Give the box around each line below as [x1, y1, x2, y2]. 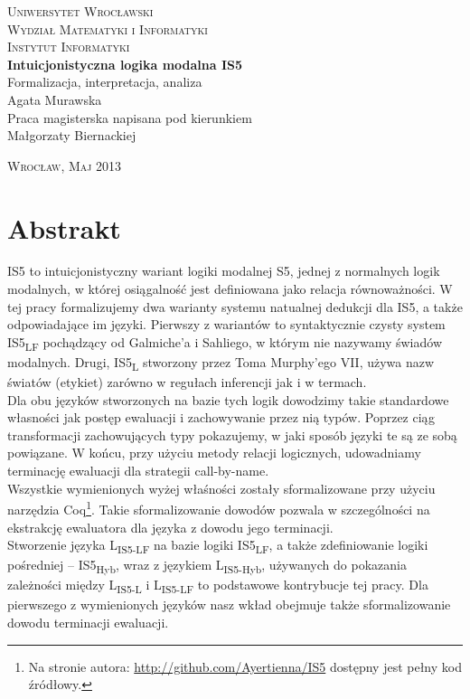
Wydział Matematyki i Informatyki [7, 19, 208, 38]
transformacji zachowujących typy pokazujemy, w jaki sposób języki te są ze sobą [7, 425, 457, 444]
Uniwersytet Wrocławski [7, 2, 154, 20]
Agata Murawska [7, 90, 102, 109]
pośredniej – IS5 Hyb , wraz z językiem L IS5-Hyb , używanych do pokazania [7, 555, 407, 577]
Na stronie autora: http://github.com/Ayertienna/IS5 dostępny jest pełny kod [28, 656, 462, 675]
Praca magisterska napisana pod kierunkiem [7, 108, 252, 127]
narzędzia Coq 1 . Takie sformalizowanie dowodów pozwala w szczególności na [7, 497, 430, 518]
